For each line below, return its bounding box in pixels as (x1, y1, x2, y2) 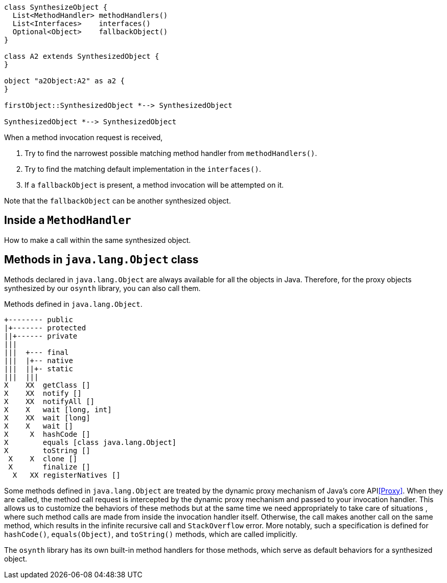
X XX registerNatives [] (12, 470, 121, 479)
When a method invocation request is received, (4, 133, 163, 142)
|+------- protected (4, 323, 86, 332)
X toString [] (4, 446, 90, 455)
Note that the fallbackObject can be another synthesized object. (4, 196, 231, 205)
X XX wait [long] (4, 413, 90, 422)
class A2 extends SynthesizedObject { (4, 52, 159, 60)
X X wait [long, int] (4, 405, 112, 414)
